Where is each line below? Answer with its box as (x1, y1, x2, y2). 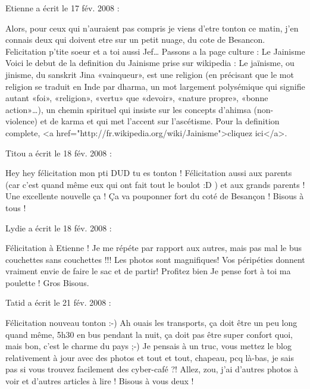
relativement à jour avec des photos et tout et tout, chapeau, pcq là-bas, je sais (5, 351, 294, 363)
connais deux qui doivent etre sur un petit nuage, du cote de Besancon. (5, 33, 265, 46)
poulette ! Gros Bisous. (5, 276, 89, 288)
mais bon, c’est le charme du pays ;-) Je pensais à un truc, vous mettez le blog (5, 340, 292, 352)
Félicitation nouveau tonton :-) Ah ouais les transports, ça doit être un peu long (5, 316, 298, 329)
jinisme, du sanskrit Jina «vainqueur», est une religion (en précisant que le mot (5, 68, 294, 80)
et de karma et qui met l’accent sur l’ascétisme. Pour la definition (40, 115, 280, 127)
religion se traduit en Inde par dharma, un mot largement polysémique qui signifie (5, 80, 305, 92)
